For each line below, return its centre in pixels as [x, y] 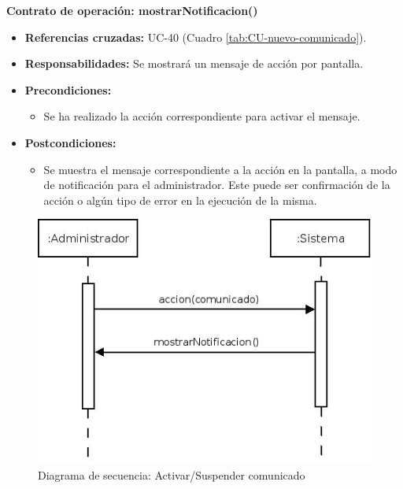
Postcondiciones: [70, 142]
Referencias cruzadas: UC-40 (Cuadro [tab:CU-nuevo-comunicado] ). [196, 37]
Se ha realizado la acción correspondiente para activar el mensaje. [202, 116]
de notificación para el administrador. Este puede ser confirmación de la [217, 185]
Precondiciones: [68, 89]
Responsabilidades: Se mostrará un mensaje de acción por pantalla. [194, 63]
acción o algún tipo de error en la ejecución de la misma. [180, 200]
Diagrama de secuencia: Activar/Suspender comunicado [172, 474]
